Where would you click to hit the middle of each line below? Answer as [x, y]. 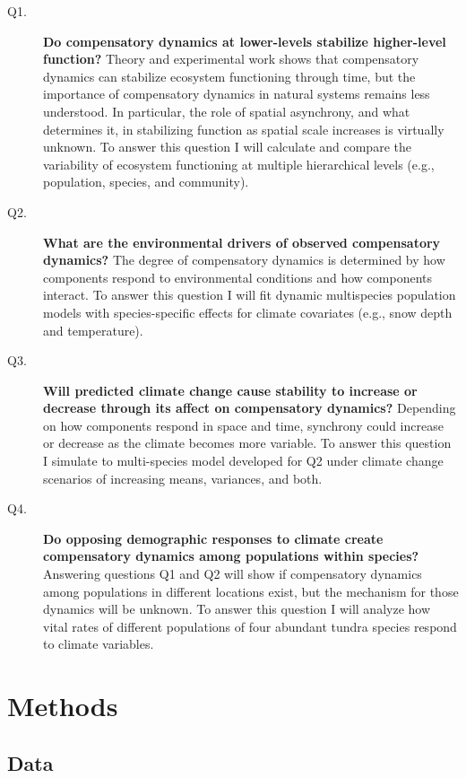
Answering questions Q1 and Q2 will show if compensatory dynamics [233, 574]
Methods [63, 706]
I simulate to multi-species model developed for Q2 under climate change [243, 461]
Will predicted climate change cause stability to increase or [230, 390]
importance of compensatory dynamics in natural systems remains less [237, 94]
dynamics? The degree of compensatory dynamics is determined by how [244, 260]
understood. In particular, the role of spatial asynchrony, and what [227, 111]
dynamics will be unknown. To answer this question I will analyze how [237, 609]
